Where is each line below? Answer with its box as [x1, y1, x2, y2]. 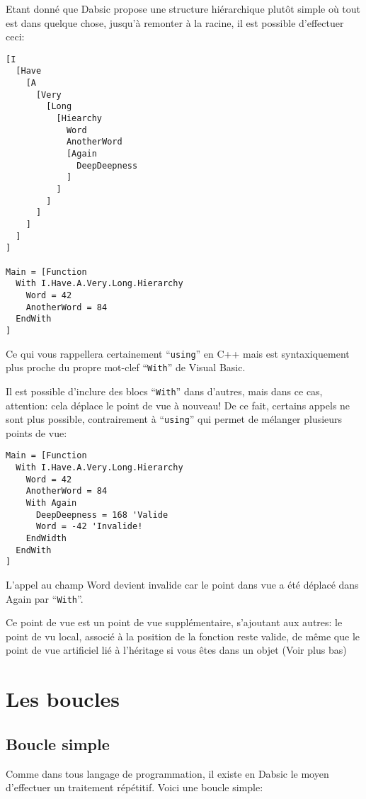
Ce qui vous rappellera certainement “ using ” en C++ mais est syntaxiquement [6, 346, 350, 361]
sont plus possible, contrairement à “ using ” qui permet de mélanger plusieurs [6, 412, 343, 426]
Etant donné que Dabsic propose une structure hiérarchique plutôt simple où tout [6, 1, 361, 16]
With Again [25, 497, 77, 508]
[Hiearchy [56, 113, 103, 124]
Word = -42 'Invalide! [35, 521, 143, 532]
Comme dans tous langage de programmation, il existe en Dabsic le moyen [6, 766, 329, 781]
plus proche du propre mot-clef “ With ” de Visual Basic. [6, 360, 246, 375]
